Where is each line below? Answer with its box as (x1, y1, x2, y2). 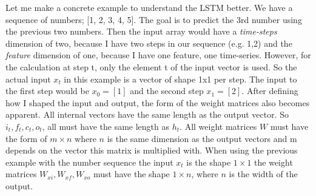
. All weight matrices (180, 120, 257, 132)
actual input (5, 72, 51, 85)
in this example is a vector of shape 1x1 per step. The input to (64, 72, 297, 85)
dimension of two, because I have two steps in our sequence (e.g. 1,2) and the (5, 36, 292, 49)
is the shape (186, 155, 231, 168)
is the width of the (229, 167, 298, 180)
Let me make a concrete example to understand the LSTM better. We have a (5, 1, 293, 13)
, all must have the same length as (42, 120, 170, 132)
